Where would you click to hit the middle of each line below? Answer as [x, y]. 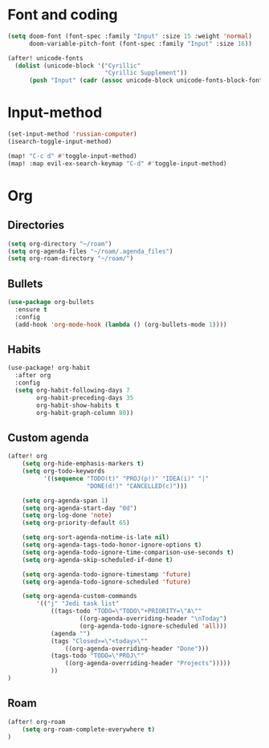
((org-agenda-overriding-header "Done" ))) [137, 648]
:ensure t [31, 309]
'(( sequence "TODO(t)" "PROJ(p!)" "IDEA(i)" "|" [126, 478]
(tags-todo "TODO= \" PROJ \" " [98, 656]
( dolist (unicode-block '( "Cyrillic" [78, 66]
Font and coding [63, 15]
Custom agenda [48, 438]
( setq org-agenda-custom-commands [79, 596]
